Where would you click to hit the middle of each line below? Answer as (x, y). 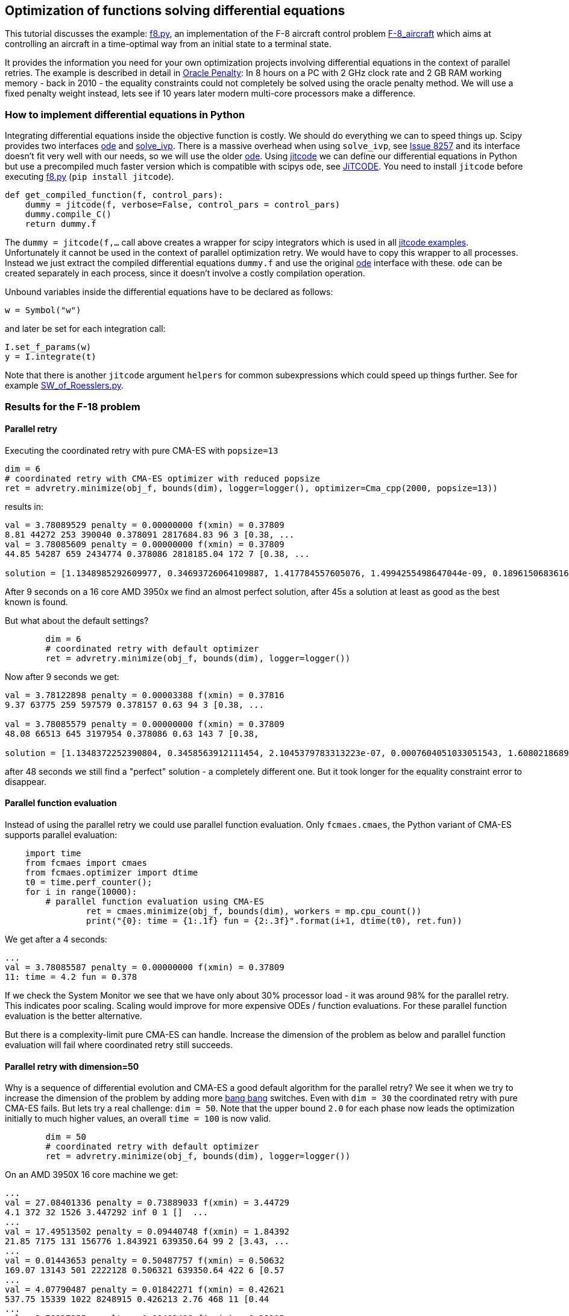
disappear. (26, 781)
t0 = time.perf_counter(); (89, 882)
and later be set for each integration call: (85, 329)
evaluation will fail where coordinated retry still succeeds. (119, 1044)
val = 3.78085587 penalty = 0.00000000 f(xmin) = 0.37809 (145, 967)
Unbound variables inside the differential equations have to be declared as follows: (169, 292)
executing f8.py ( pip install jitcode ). (90, 177)
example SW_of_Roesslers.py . (64, 386)
